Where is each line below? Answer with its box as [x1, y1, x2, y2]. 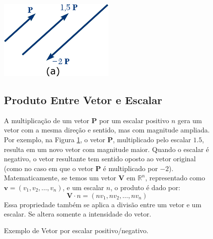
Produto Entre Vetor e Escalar [4, 92, 162, 107]
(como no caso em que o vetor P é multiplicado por [4, 163, 158, 173]
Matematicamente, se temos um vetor [4, 173, 116, 183]
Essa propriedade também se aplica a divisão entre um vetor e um [4, 199, 202, 209]
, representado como [145, 173, 205, 183]
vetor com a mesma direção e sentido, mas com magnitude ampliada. [4, 125, 210, 135]
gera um [177, 115, 202, 125]
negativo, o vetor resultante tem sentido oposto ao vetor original [4, 153, 196, 164]
